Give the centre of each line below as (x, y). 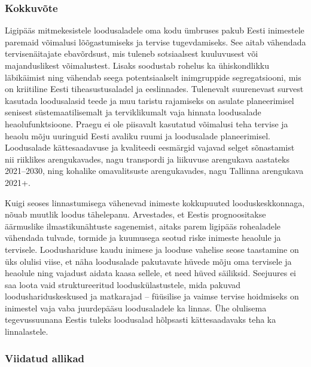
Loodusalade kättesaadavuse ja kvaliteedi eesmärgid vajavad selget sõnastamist (150, 147)
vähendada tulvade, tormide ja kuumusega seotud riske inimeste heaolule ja (143, 238)
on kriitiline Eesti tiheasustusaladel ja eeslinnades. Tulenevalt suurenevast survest (154, 89)
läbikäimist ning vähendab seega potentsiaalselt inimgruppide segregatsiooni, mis (153, 77)
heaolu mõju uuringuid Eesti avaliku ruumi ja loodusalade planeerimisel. (138, 135)
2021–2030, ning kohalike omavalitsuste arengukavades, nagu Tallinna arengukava (154, 171)
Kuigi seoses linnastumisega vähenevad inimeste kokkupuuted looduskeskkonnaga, (155, 202)
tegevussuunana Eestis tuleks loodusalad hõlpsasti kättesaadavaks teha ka (141, 319)
